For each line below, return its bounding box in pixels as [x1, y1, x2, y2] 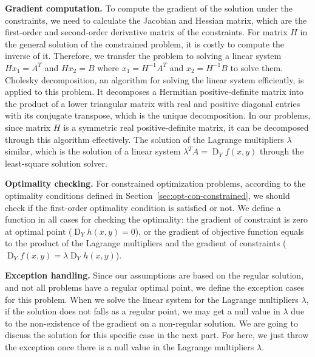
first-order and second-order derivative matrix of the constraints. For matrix [5, 26, 288, 38]
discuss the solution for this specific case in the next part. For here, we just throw [5, 328, 309, 341]
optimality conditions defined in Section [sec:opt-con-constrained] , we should [5, 189, 290, 201]
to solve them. [230, 61, 283, 74]
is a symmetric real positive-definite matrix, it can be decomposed [63, 120, 309, 133]
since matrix [5, 120, 51, 133]
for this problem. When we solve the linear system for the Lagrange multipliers [5, 293, 299, 305]
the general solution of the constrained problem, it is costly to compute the [5, 37, 285, 50]
